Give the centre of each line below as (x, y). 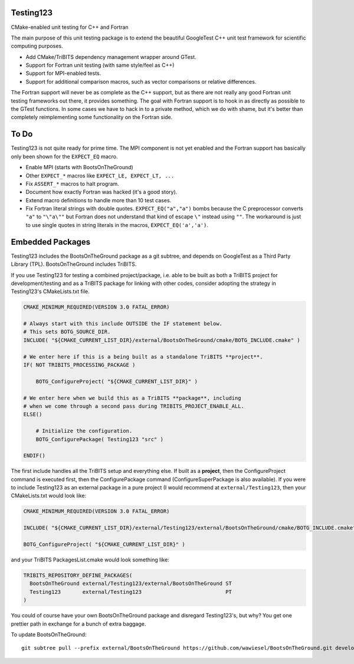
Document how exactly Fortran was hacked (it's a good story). (101, 192)
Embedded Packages (51, 242)
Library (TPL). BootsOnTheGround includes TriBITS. (74, 264)
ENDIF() (34, 456)
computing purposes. (37, 46)
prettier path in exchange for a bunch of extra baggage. (78, 624)
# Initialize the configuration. (84, 431)
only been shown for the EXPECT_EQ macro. (64, 156)
